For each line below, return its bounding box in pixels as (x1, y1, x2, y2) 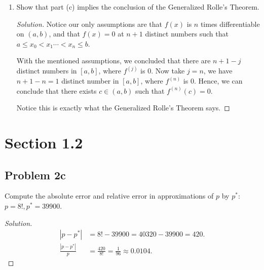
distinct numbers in (16, 65, 77, 76)
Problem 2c (5, 167, 66, 182)
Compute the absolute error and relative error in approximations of (5, 190, 214, 201)
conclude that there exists (16, 85, 97, 96)
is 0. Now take (140, 65, 185, 76)
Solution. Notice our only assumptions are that (16, 18, 163, 29)
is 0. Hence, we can (183, 75, 243, 86)
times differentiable (200, 18, 260, 29)
